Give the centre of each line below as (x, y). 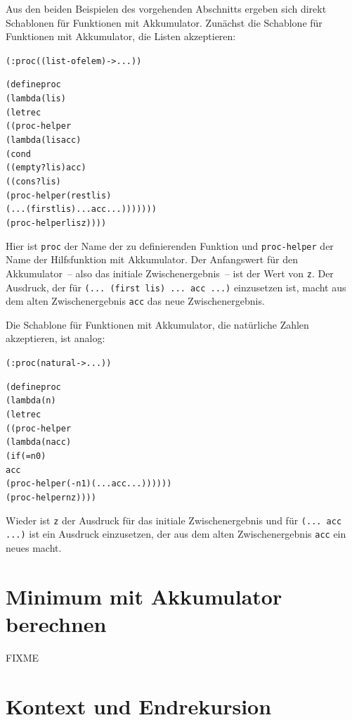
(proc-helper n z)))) (51, 497)
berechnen (56, 623)
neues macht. (34, 547)
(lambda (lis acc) (44, 140)
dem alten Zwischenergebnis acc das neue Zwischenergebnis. (135, 301)
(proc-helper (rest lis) (59, 195)
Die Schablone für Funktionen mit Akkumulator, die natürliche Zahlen (157, 324)
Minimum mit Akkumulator (144, 596)
